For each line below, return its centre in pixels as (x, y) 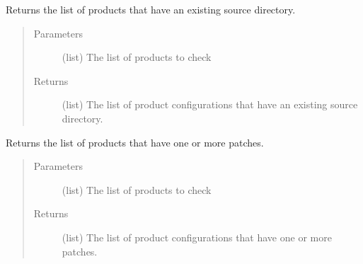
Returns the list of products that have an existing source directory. (151, 9)
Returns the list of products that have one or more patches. (135, 142)
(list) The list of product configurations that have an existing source (210, 104)
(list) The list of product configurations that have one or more (197, 237)
